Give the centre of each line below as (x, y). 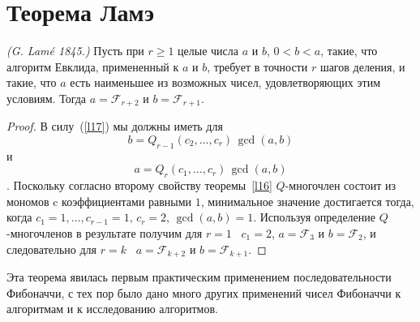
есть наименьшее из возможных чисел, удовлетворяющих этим (225, 82)
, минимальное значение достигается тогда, (307, 201)
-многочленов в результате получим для (105, 232)
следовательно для (52, 249)
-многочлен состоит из (341, 185)
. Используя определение (315, 217)
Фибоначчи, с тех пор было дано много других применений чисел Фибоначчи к (204, 292)
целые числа (208, 51)
